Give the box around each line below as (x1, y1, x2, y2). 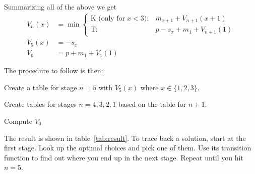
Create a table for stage (4, 82, 77, 92)
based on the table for (118, 99, 186, 109)
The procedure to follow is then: (4, 65, 103, 76)
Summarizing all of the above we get (4, 2, 117, 12)
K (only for (90, 15, 125, 22)
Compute (4, 115, 32, 126)
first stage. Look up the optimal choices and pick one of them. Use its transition (4, 142, 251, 153)
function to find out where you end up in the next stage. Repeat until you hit (4, 152, 243, 162)
